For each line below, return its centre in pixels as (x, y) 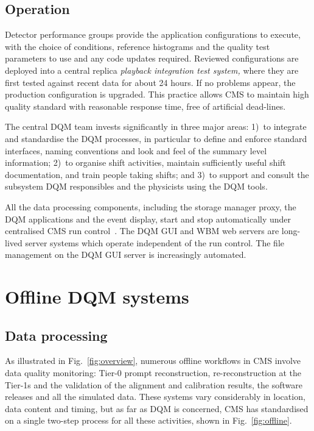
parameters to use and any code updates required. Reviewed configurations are (152, 58)
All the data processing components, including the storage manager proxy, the (151, 206)
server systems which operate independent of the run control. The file (155, 242)
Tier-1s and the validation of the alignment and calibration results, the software (154, 384)
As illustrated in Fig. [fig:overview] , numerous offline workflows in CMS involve (153, 361)
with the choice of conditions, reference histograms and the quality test (138, 46)
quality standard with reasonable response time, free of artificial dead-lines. (145, 106)
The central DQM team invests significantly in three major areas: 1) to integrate (156, 126)
